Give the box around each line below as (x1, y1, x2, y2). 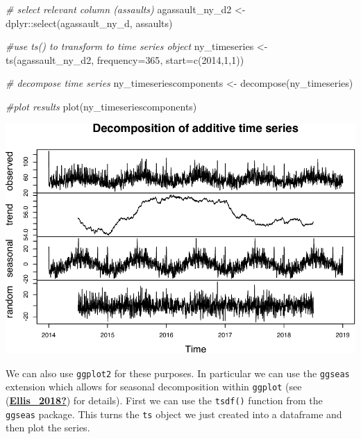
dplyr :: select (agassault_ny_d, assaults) (6, 15, 173, 30)
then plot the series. (6, 420, 90, 435)
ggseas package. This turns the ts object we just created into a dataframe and (6, 406, 342, 421)
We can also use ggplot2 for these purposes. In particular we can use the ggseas (6, 365, 350, 380)
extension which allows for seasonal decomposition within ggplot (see (6, 379, 302, 394)
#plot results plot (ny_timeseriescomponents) (6, 99, 197, 113)
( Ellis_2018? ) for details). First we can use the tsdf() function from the (6, 392, 323, 407)
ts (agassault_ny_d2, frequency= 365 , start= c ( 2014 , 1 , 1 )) (6, 52, 244, 67)
